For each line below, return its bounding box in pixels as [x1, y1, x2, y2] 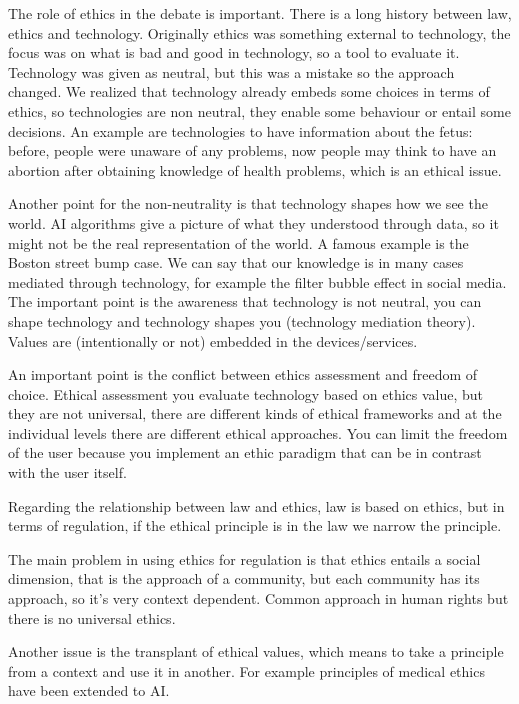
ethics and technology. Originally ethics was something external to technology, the [8, 22, 511, 43]
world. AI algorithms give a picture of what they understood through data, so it [8, 212, 499, 233]
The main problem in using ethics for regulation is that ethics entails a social [8, 548, 481, 569]
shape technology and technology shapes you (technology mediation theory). [8, 310, 476, 331]
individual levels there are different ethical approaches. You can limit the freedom [8, 422, 508, 443]
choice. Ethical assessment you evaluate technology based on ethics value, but [8, 383, 484, 404]
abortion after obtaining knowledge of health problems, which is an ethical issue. [8, 159, 502, 180]
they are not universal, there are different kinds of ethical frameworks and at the [8, 403, 502, 424]
